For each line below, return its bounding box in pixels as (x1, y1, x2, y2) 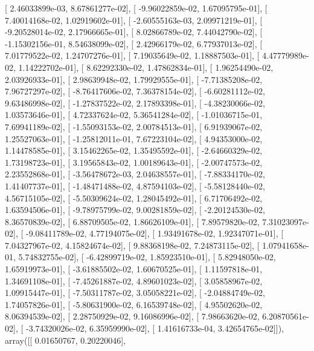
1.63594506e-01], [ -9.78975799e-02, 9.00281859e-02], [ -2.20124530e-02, (5, 203, 265, 216)
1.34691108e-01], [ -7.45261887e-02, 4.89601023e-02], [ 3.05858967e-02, (5, 274, 263, 287)
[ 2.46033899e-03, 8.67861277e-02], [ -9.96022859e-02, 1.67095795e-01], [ (5, 2, 268, 14)
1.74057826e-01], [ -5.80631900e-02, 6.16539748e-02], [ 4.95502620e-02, (5, 298, 263, 310)
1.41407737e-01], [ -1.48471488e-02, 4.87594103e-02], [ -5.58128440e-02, (5, 179, 265, 192)
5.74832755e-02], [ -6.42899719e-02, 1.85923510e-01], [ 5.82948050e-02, (18, 251, 276, 263)
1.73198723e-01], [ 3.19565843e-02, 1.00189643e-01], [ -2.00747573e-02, (5, 156, 263, 168)
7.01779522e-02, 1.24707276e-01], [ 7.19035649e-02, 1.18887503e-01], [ (5, 49, 260, 62)
